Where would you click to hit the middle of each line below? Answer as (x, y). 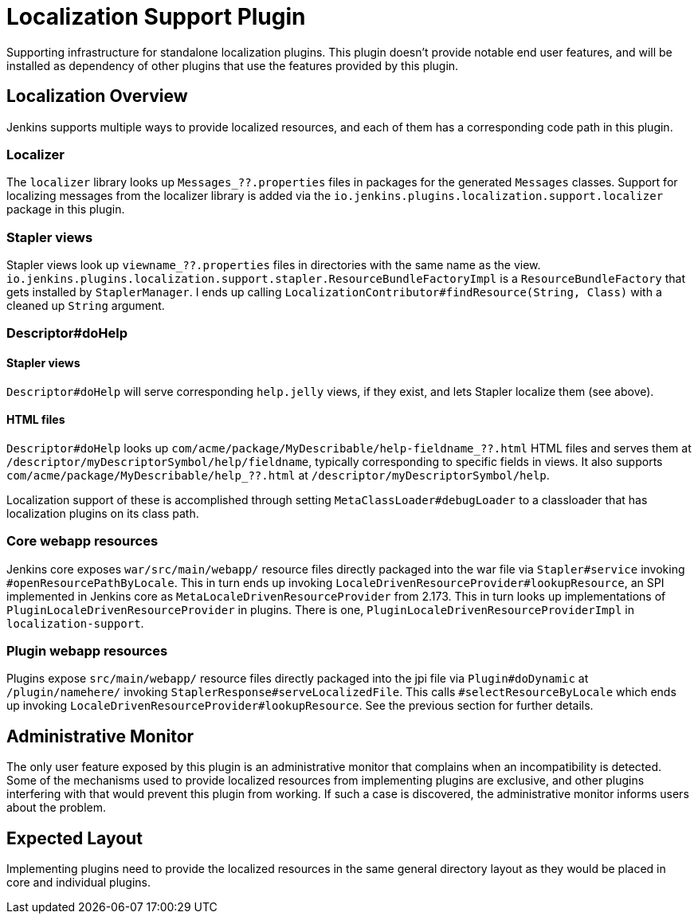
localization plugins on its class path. (103, 513)
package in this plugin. (66, 209)
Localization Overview (97, 96)
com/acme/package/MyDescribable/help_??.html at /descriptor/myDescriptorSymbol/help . (278, 475)
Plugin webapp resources (87, 651)
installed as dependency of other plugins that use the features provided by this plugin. (233, 65)
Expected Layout (75, 838)
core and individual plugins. (79, 883)
